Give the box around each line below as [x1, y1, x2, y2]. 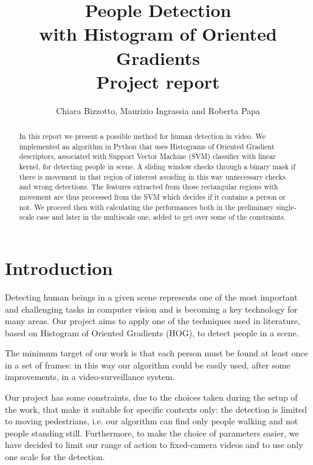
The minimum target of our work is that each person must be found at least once [5, 347, 308, 359]
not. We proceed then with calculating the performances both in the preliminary [19, 202, 274, 212]
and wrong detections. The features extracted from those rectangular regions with [19, 182, 278, 192]
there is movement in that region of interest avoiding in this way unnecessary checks [19, 171, 286, 182]
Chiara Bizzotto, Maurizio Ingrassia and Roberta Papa [56, 104, 260, 117]
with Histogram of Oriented [39, 21, 277, 46]
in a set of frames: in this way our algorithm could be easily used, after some [5, 358, 291, 371]
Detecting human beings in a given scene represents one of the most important [5, 290, 298, 303]
